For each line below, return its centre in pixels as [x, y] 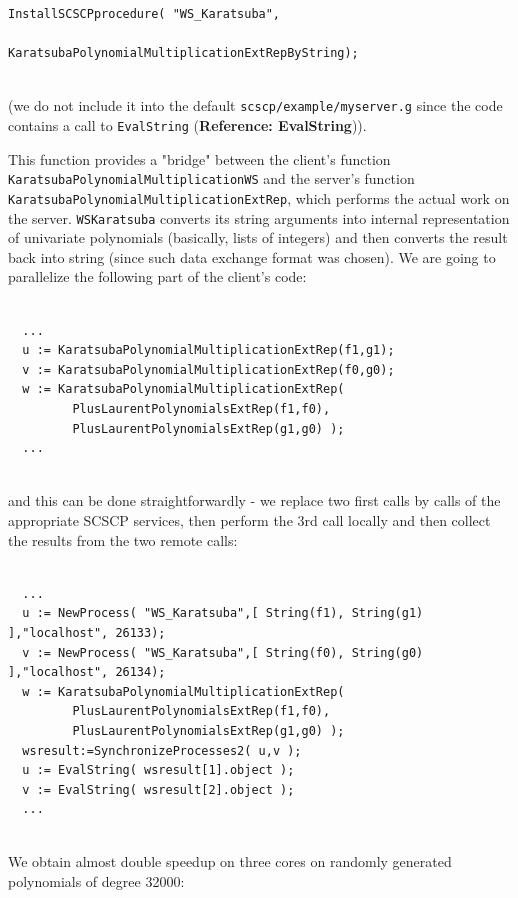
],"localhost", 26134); [87, 672]
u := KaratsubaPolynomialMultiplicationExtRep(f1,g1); [208, 350]
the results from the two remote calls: [123, 539]
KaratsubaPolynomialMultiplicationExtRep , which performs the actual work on [259, 197]
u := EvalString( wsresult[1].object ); [158, 770]
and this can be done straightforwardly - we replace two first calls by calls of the [254, 500]
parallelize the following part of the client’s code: [157, 276]
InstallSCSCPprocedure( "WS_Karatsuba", [144, 14]
